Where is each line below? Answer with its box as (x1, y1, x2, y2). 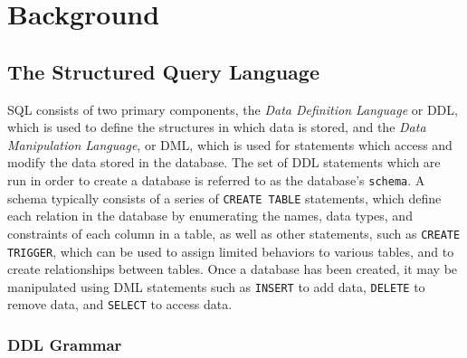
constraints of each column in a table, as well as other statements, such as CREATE (7, 223, 461, 242)
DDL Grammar (7, 334, 122, 355)
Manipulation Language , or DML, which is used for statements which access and (7, 135, 453, 154)
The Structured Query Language (7, 57, 319, 85)
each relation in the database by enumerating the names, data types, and (7, 206, 413, 225)
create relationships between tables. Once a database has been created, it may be (7, 259, 458, 278)
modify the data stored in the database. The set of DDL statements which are (7, 153, 441, 172)
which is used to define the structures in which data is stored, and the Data (7, 118, 426, 137)
